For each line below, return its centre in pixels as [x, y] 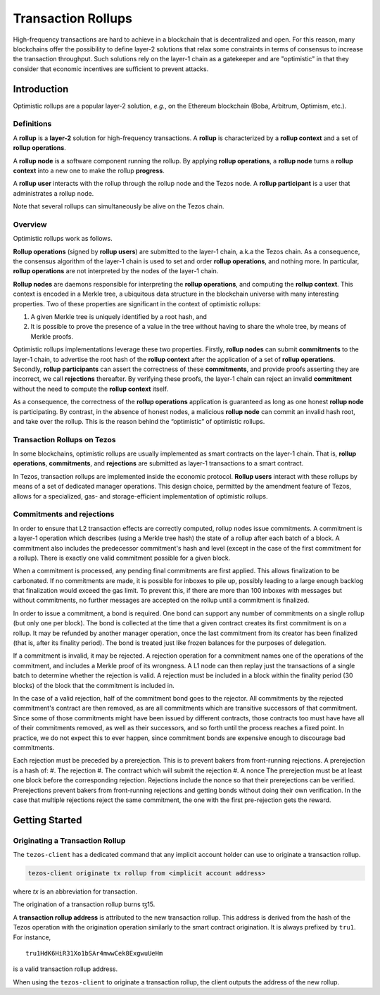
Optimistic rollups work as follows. [63, 239]
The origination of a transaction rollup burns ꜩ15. [84, 904]
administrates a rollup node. [53, 193]
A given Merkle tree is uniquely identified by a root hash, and [119, 316]
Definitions [32, 124]
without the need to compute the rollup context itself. [91, 389]
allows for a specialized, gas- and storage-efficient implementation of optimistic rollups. [140, 496]
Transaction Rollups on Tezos [64, 439]
